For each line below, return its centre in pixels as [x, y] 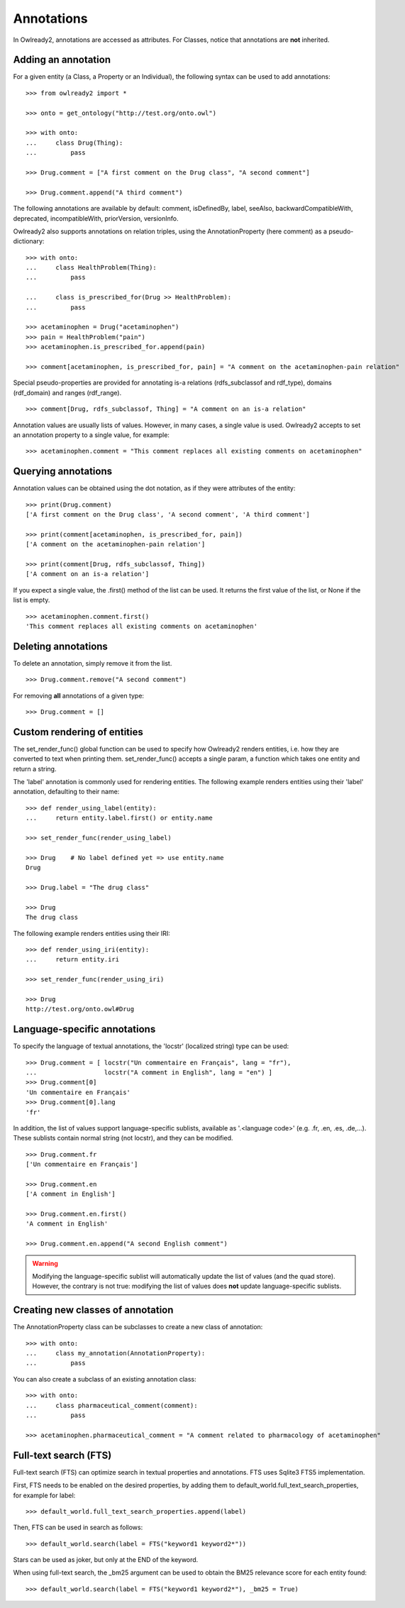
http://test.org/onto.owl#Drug [80, 1009]
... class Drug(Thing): [74, 143]
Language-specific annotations [84, 1029]
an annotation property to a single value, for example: [91, 435]
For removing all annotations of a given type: [79, 695]
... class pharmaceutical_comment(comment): [112, 1405]
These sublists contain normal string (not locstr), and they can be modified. [123, 1138]
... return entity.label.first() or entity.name [119, 818]
